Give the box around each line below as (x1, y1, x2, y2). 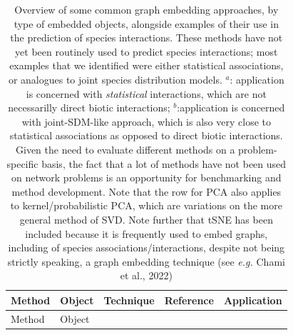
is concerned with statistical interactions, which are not (26, 86, 267, 101)
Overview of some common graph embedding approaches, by (14, 2, 279, 16)
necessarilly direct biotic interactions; (8, 100, 170, 115)
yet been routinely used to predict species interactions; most (15, 44, 278, 59)
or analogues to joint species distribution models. (8, 71, 222, 86)
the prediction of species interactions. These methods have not (10, 30, 283, 45)
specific (6, 156, 38, 171)
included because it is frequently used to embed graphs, (25, 226, 268, 241)
